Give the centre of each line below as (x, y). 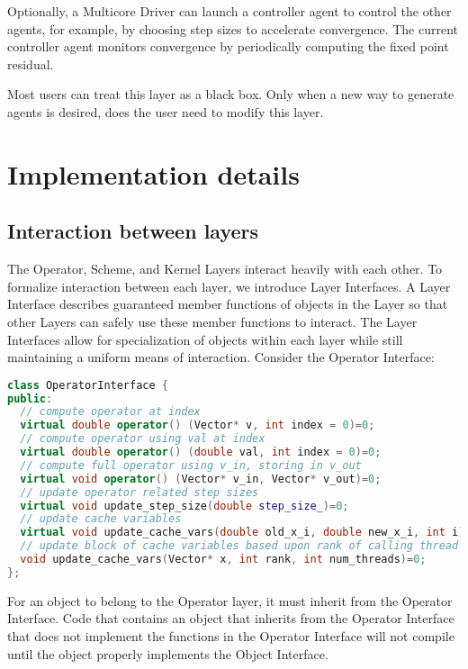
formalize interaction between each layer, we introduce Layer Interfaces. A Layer (229, 286)
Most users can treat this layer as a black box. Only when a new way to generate (231, 94)
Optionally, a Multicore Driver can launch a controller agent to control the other (229, 11)
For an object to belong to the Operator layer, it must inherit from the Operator (230, 600)
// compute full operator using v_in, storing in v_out (191, 465)
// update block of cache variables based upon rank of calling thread (239, 546)
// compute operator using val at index (143, 439)
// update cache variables (101, 519)
